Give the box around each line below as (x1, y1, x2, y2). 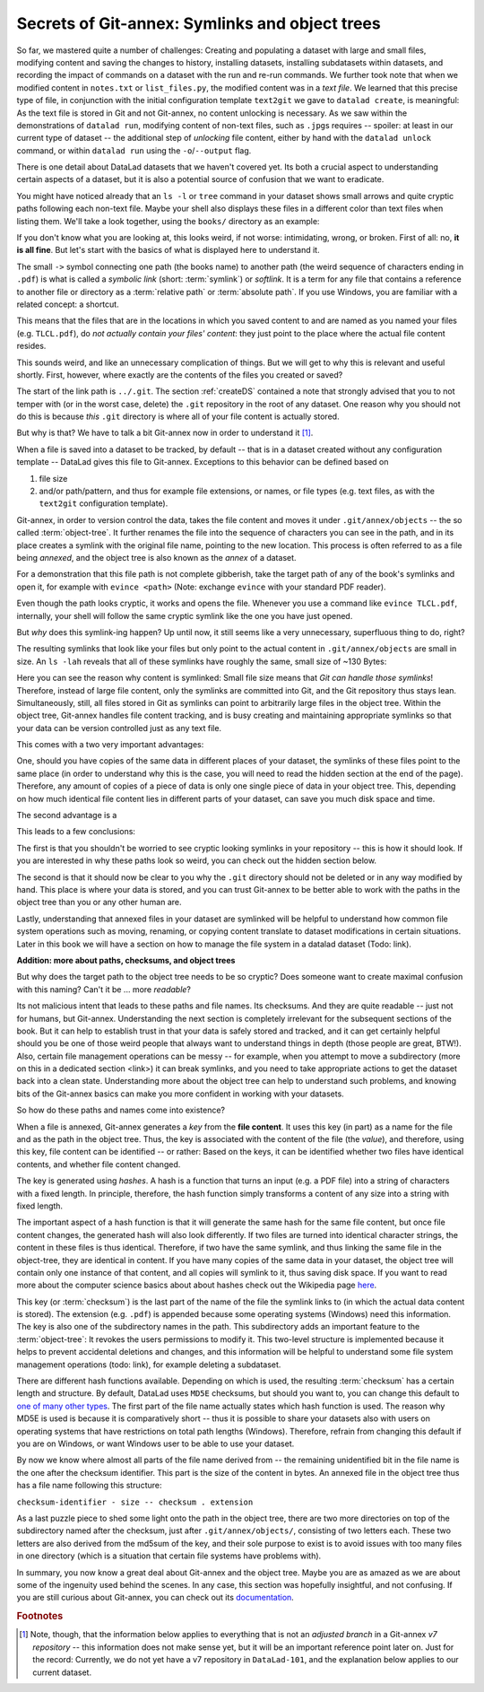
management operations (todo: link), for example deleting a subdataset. (16, 1359, 281, 1370)
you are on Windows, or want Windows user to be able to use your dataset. (16, 1438, 295, 1449)
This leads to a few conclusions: (16, 826, 136, 837)
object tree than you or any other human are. (16, 897, 182, 908)
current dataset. (32, 1667, 92, 1678)
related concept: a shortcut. (16, 299, 120, 310)
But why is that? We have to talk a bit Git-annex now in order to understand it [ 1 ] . (16, 427, 314, 439)
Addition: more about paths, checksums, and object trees (16, 955, 236, 965)
